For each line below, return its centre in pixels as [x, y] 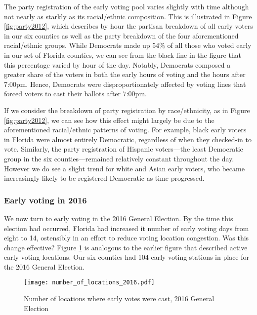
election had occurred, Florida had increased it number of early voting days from [127, 228]
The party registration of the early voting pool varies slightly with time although [127, 6]
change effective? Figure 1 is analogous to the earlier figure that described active [126, 247]
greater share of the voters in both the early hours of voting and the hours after [125, 74]
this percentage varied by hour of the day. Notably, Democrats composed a [117, 64]
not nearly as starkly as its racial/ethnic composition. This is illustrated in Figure [128, 16]
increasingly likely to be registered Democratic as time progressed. [104, 178]
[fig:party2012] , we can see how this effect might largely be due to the [109, 120]
